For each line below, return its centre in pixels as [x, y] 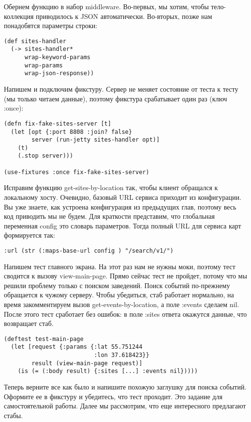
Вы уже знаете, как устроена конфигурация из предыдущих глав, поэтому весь [120, 206]
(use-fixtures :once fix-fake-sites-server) [77, 172]
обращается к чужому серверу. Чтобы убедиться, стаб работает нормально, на [119, 295]
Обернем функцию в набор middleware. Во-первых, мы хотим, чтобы [106, 6]
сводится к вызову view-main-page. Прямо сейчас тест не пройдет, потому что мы [125, 276]
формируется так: [30, 235]
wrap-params [44, 65]
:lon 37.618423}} [122, 355]
